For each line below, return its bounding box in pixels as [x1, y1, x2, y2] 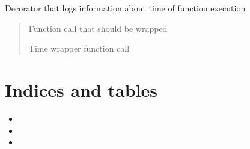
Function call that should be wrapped [28, 22, 168, 34]
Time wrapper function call [28, 42, 130, 55]
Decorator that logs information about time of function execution [5, 2, 246, 14]
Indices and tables [5, 77, 158, 102]
